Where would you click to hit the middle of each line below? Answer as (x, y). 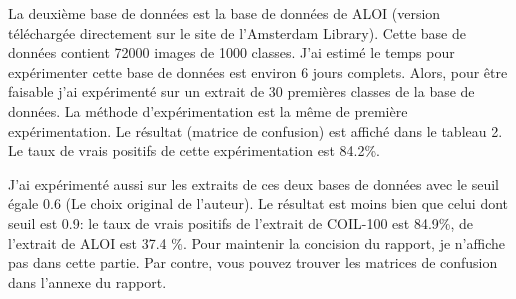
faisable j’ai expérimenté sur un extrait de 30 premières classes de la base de (241, 91)
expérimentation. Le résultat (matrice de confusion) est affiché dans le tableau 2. (255, 130)
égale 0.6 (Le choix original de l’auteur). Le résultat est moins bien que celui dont (258, 203)
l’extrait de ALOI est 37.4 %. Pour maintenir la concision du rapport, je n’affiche (256, 242)
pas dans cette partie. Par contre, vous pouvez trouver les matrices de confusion (253, 262)
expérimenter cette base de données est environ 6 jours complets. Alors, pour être (258, 71)
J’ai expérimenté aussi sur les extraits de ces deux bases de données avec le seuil (253, 183)
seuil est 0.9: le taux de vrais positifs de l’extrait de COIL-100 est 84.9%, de (241, 222)
